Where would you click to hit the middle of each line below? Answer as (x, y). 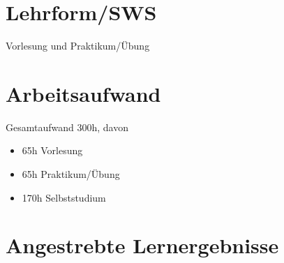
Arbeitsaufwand (83, 93)
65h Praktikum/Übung (71, 174)
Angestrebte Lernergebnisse (142, 245)
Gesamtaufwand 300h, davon (67, 127)
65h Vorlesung (52, 150)
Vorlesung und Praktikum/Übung (78, 46)
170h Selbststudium (64, 197)
